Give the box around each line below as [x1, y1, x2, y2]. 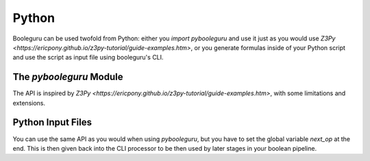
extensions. [12, 99, 46, 107]
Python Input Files [12, 116, 92, 128]
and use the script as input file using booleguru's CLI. [12, 53, 164, 62]
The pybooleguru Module [12, 71, 123, 83]
